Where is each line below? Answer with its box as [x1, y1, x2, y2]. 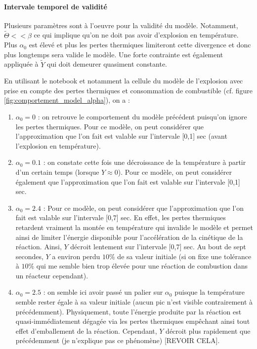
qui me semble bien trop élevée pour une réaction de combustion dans [36, 261, 248, 271]
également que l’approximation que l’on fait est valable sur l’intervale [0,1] [15, 176, 240, 187]
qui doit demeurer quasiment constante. [47, 59, 167, 69]
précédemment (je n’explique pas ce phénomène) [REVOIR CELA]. [15, 335, 220, 346]
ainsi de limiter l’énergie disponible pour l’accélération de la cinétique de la [15, 232, 243, 242]
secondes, [15, 251, 43, 261]
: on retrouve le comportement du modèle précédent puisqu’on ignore [38, 111, 247, 121]
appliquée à [4, 59, 39, 69]
